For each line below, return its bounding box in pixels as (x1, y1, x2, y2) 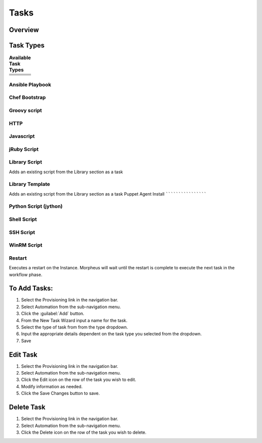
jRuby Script (9, 146, 39, 152)
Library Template (9, 181, 50, 188)
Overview (9, 26, 39, 34)
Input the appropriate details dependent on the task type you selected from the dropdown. (21, 331, 202, 337)
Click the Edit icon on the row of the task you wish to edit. (21, 377, 136, 383)
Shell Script (9, 216, 37, 223)
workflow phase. (9, 272, 43, 278)
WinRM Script (9, 242, 43, 248)
